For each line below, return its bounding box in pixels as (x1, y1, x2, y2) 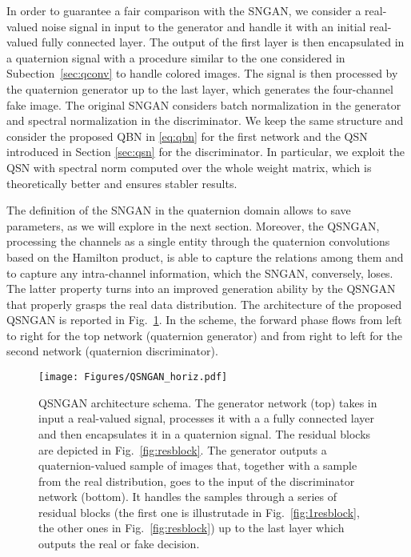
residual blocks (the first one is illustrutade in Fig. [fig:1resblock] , (38, 503, 360, 520)
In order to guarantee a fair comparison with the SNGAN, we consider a (6, 2, 361, 18)
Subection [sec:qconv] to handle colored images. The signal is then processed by (6, 65, 398, 82)
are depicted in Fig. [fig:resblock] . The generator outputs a (38, 441, 327, 458)
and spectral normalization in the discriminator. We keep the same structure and (6, 112, 404, 129)
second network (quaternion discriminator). (6, 343, 218, 359)
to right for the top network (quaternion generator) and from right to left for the (6, 327, 403, 343)
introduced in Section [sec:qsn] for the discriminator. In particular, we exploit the (6, 143, 405, 160)
